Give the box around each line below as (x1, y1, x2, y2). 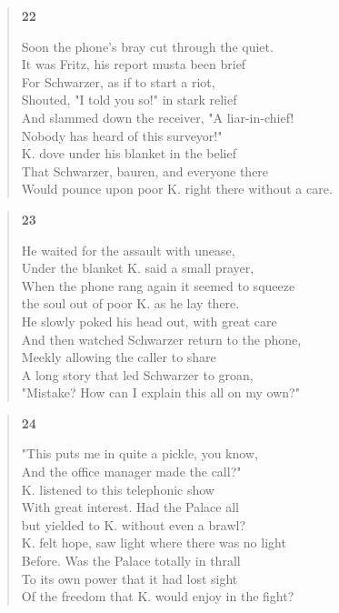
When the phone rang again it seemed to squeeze (21, 276, 295, 295)
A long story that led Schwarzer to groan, (21, 365, 254, 384)
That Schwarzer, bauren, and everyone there (21, 161, 269, 180)
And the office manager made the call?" (21, 462, 242, 481)
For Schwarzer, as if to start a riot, (21, 72, 215, 91)
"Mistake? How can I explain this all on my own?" (21, 383, 300, 402)
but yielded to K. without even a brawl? (21, 515, 246, 534)
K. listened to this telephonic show (21, 479, 214, 498)
